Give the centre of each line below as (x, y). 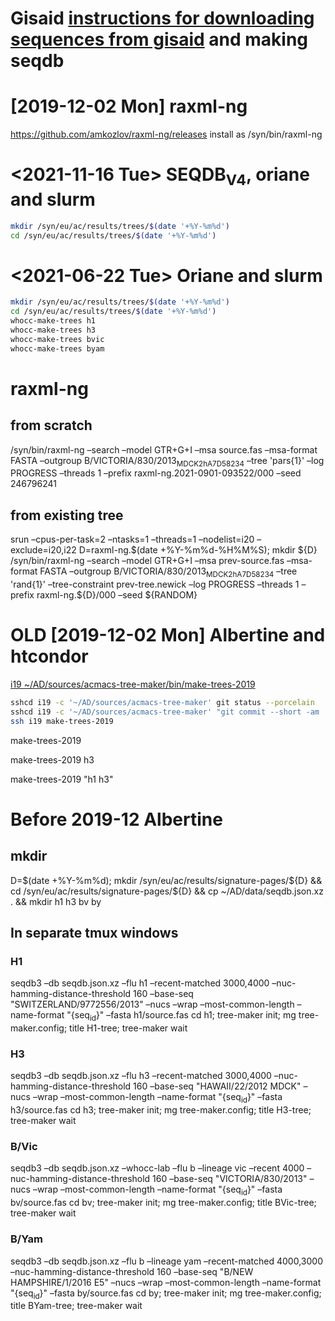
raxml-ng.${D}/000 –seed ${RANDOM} (117, 595)
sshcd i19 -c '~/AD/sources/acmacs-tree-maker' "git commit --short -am (165, 712)
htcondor (49, 656)
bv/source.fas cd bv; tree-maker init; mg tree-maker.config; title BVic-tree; (163, 1203)
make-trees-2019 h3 (52, 759)
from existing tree (67, 515)
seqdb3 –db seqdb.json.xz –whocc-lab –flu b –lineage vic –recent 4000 (157, 1168)
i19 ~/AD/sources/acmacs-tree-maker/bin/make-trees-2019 (133, 684)
